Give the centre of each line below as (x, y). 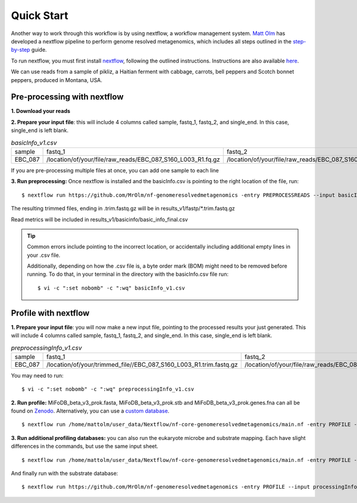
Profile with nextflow (50, 313)
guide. (39, 50)
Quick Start (40, 15)
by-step (21, 50)
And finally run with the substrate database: (65, 473)
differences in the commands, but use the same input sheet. (85, 447)
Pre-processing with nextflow (68, 97)
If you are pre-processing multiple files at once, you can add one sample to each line (115, 170)
